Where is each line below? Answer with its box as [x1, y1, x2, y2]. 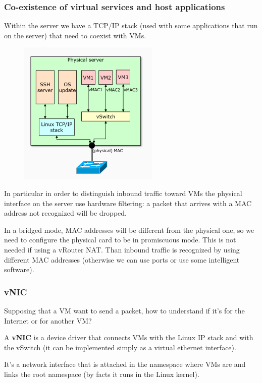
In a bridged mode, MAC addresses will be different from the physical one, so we [4, 224, 254, 235]
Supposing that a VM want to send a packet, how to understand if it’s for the [4, 305, 245, 315]
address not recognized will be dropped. [4, 208, 127, 218]
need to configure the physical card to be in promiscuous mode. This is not [4, 234, 236, 245]
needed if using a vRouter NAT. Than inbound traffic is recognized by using [4, 244, 240, 254]
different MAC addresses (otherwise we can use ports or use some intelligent [4, 254, 240, 265]
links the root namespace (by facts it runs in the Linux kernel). [4, 368, 199, 379]
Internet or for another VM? [4, 315, 92, 326]
